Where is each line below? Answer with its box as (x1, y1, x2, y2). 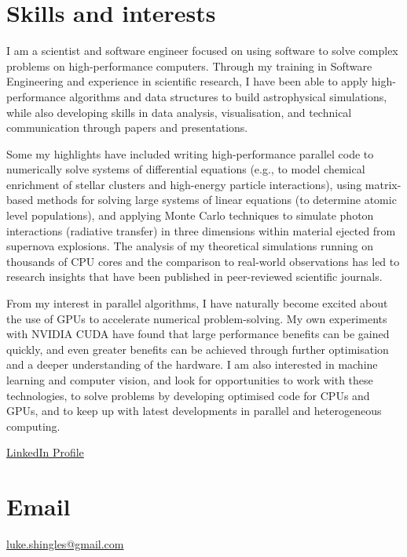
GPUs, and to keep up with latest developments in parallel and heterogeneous (6, 402, 382, 419)
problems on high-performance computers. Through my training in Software (6, 57, 372, 74)
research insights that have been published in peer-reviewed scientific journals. (6, 268, 383, 285)
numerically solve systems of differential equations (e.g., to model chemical (6, 161, 365, 177)
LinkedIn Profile (6, 444, 84, 461)
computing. (6, 417, 60, 434)
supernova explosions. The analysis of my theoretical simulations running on (6, 238, 373, 254)
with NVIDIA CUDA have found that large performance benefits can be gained (6, 326, 390, 342)
